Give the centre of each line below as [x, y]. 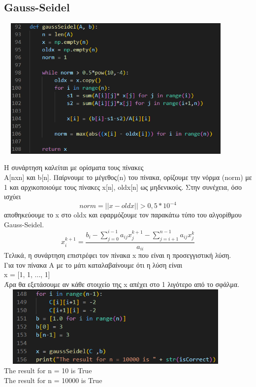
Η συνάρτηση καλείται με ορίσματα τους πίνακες [74, 167]
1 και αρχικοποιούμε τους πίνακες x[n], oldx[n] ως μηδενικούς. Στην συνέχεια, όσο [123, 187]
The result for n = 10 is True [48, 370]
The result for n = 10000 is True [53, 380]
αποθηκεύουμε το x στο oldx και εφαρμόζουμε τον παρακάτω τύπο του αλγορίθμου [123, 215]
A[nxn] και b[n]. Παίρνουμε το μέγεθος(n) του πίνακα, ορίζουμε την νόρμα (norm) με [128, 177]
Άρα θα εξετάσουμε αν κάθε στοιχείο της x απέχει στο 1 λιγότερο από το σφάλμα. [122, 284]
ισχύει [13, 196]
